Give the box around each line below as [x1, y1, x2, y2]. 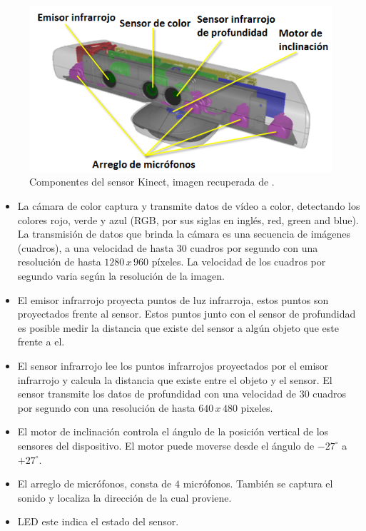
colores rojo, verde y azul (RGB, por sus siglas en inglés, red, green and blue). [17, 212, 359, 227]
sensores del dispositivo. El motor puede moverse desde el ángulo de [17, 438, 315, 452]
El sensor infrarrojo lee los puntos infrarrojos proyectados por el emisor [17, 358, 329, 373]
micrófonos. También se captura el [183, 476, 333, 491]
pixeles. [240, 400, 273, 415]
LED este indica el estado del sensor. [17, 514, 179, 529]
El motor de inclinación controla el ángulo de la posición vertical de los [17, 424, 329, 439]
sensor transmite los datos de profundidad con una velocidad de [17, 386, 296, 401]
